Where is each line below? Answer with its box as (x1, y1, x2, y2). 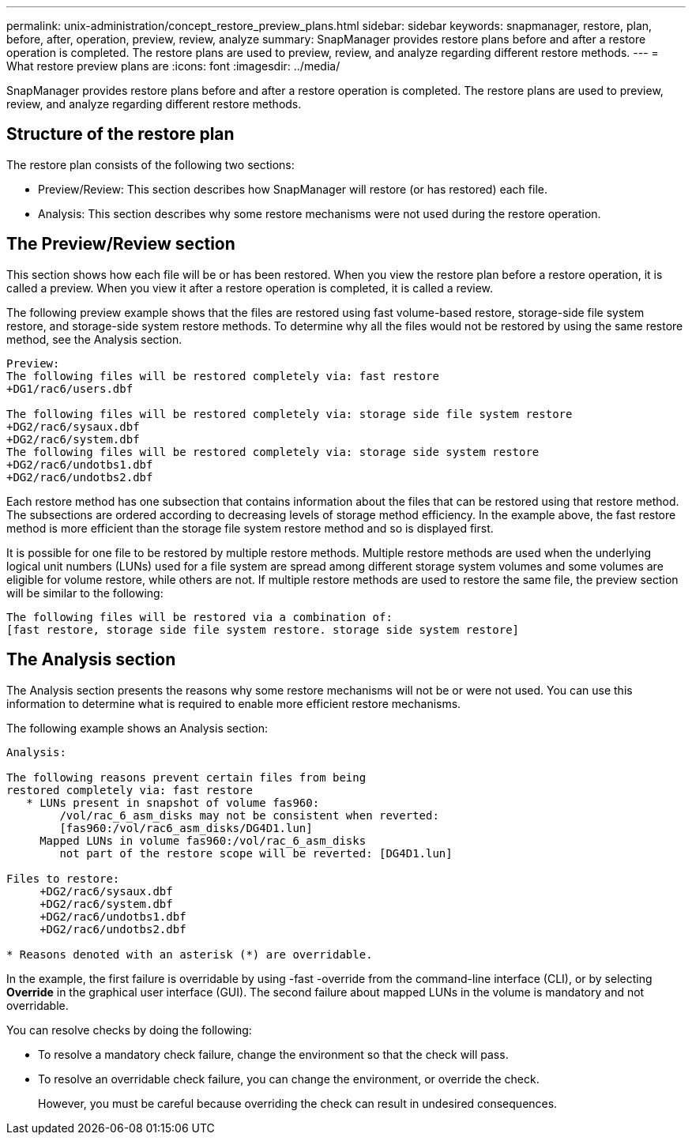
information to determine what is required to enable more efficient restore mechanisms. (6, 696, 461, 710)
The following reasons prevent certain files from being (6, 770, 367, 784)
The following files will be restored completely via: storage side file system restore (6, 407, 573, 420)
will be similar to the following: (6, 586, 164, 600)
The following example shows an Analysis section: (6, 721, 268, 735)
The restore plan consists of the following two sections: (6, 157, 295, 171)
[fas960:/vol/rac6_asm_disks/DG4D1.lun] (59, 821, 313, 834)
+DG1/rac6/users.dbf (6, 382, 134, 395)
